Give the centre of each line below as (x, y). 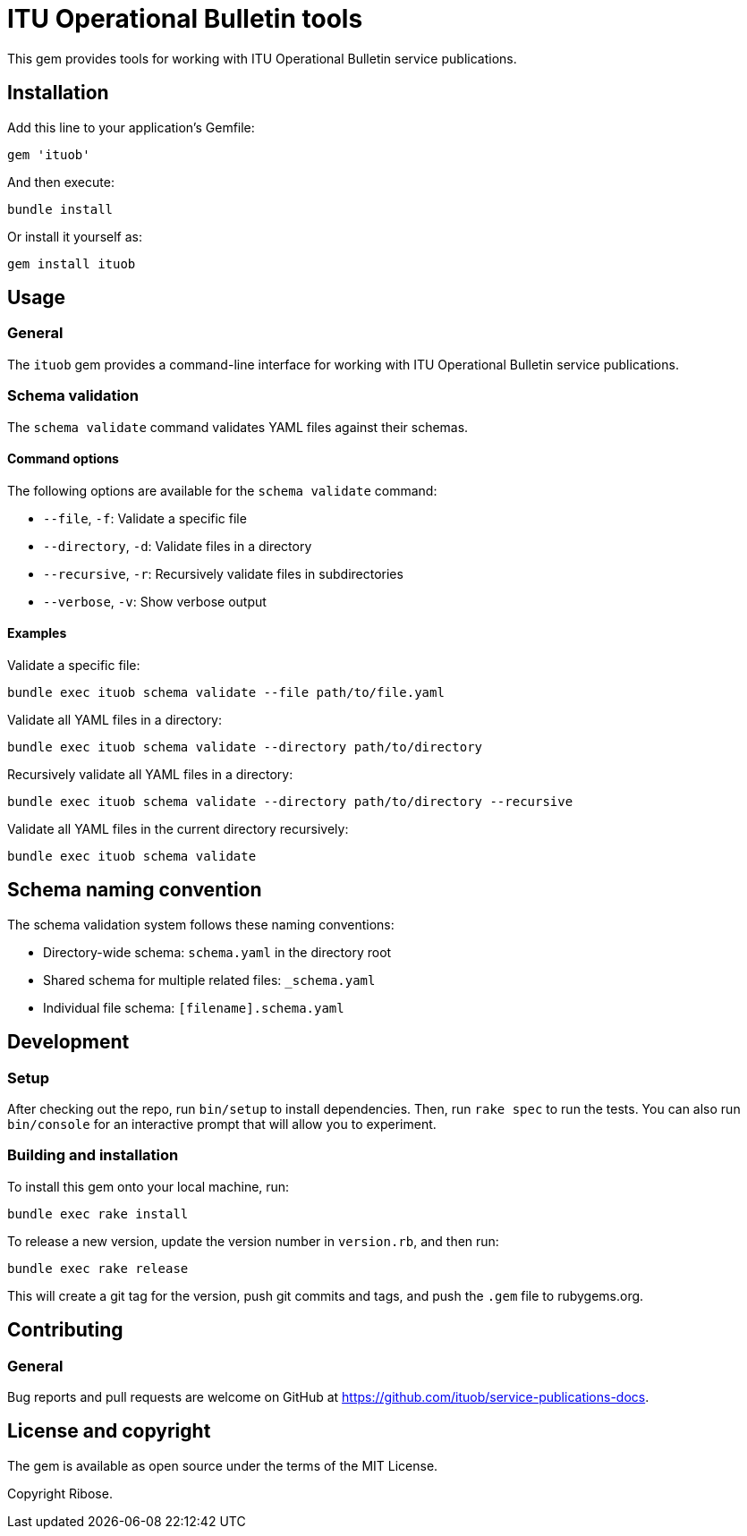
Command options (63, 459)
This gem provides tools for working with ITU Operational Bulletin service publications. (262, 58)
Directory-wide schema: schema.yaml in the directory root (217, 952)
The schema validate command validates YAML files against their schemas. (238, 427)
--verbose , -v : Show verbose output (155, 601)
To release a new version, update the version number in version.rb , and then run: (253, 1241)
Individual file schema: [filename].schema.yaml (194, 1007)
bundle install (60, 209)
